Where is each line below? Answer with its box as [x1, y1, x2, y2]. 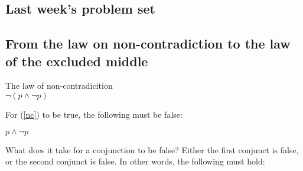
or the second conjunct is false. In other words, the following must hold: [5, 155, 265, 167]
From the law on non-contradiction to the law [5, 34, 291, 53]
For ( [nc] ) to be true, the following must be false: [5, 108, 183, 120]
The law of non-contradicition [5, 79, 113, 92]
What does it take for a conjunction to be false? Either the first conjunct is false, [5, 143, 299, 156]
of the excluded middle [5, 51, 148, 70]
